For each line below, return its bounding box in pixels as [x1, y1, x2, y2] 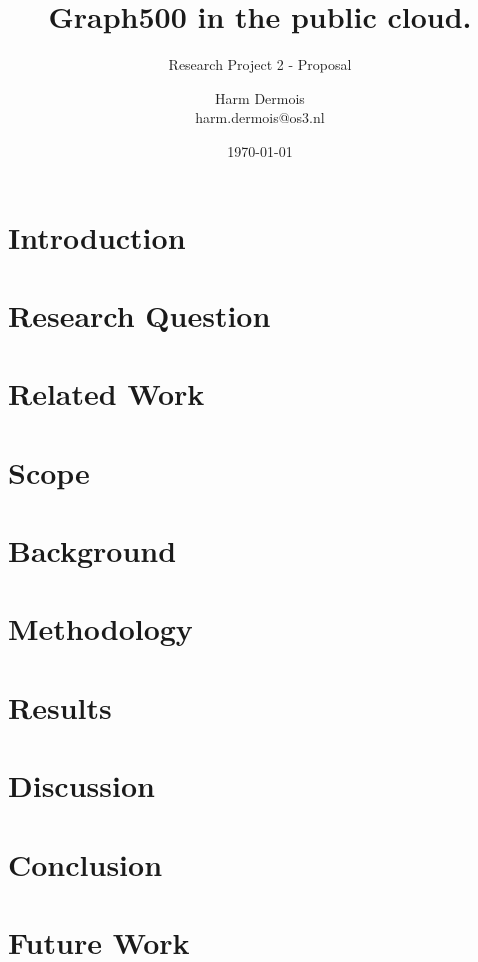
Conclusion [8, 843, 163, 884]
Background [8, 530, 177, 570]
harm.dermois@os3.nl [195, 107, 325, 128]
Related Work [8, 373, 205, 414]
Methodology [8, 608, 193, 649]
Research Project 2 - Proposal [168, 54, 352, 75]
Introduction [8, 216, 186, 257]
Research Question [8, 294, 271, 335]
